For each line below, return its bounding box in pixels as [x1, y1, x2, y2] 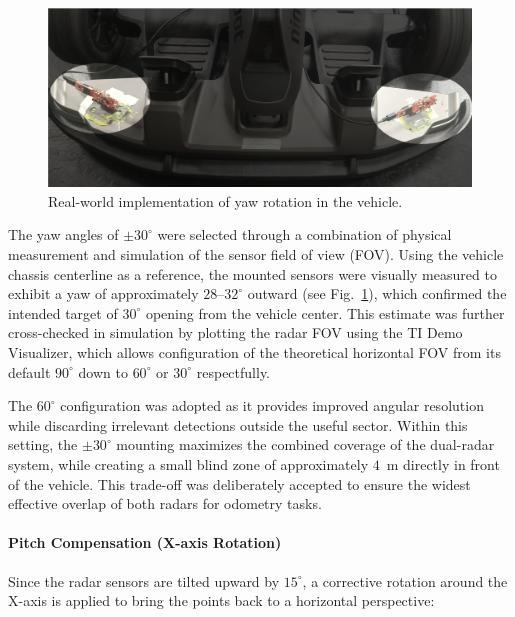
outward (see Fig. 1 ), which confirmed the [247, 283, 507, 304]
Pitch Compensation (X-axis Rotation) [8, 532, 282, 553]
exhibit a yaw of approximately [8, 283, 199, 304]
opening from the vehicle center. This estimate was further [145, 302, 505, 323]
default [8, 361, 51, 382]
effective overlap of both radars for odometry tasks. [8, 493, 322, 514]
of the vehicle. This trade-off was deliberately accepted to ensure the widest [8, 473, 471, 494]
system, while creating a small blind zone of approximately [8, 454, 369, 474]
